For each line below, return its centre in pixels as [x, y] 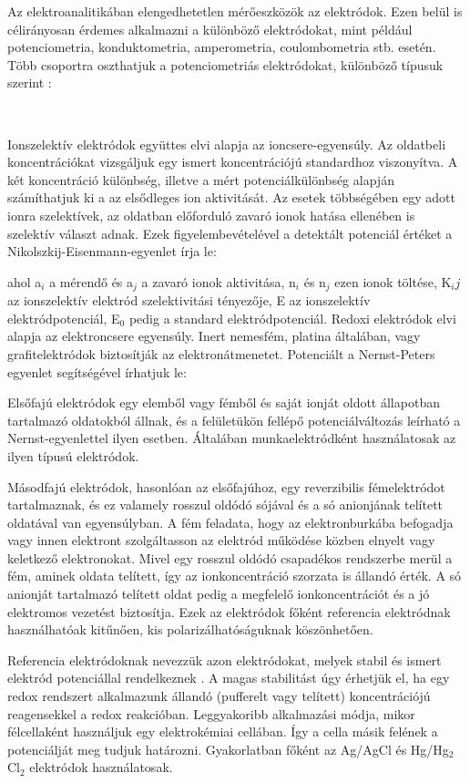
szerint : [30, 82]
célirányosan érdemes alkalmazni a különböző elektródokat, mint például [210, 29]
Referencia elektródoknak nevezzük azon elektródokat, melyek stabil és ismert [225, 659]
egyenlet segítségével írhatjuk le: [97, 371]
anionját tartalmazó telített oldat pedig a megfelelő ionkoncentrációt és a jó [219, 594]
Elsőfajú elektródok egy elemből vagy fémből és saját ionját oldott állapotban [224, 402]
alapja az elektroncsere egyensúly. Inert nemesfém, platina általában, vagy [214, 336]
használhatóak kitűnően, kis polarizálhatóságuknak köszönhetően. [190, 629]
